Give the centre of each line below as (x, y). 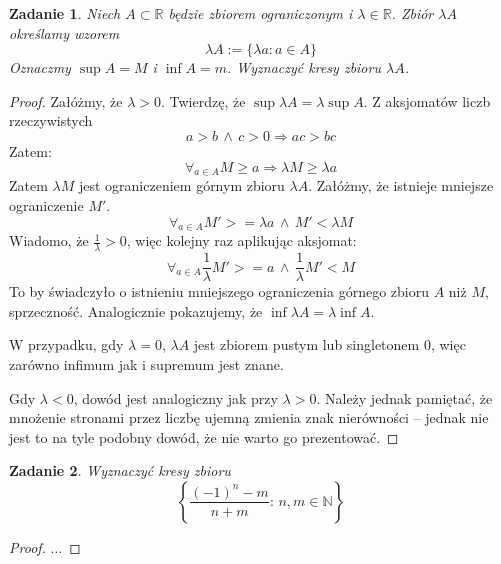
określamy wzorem (64, 32)
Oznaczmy (40, 67)
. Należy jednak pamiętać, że (404, 397)
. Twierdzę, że (203, 100)
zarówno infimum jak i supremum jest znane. (146, 364)
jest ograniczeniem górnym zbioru (181, 185)
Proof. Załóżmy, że (66, 100)
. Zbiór (412, 13)
